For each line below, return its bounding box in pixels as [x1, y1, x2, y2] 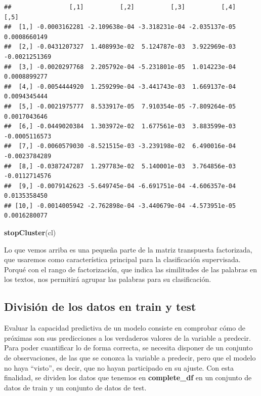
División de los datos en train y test [4, 299, 196, 314]
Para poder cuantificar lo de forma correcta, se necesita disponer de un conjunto [4, 342, 253, 353]
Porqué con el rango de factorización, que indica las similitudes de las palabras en [4, 264, 257, 274]
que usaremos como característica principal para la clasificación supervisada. [4, 254, 241, 265]
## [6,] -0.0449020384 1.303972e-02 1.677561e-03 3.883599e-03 [4, 123, 236, 130]
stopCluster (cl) [4, 227, 56, 238]
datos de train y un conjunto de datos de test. [4, 382, 147, 392]
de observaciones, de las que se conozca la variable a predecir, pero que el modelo [4, 352, 256, 363]
